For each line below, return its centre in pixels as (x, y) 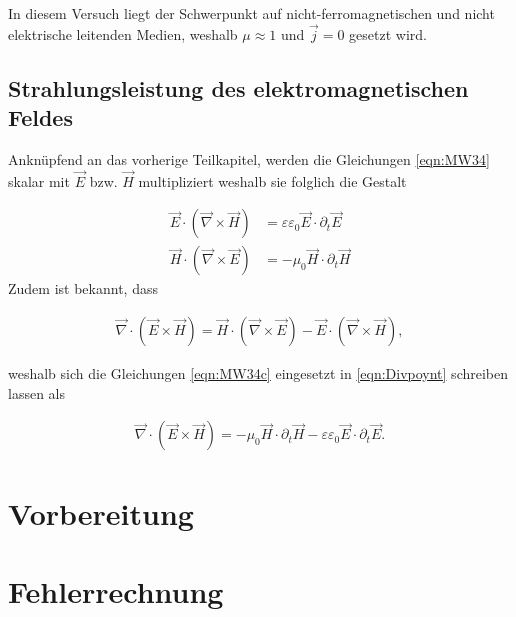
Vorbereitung (101, 512)
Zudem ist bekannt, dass (83, 288)
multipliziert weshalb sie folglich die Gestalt (272, 180)
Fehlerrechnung (116, 590)
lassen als (36, 392)
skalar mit (39, 180)
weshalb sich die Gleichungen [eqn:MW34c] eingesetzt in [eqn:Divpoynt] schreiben (258, 373)
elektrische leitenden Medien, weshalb (123, 33)
